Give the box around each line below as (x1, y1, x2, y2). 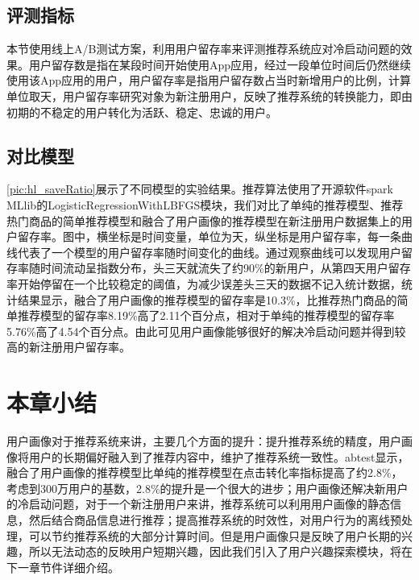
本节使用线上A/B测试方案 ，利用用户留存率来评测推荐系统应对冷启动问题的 (6, 40, 401, 57)
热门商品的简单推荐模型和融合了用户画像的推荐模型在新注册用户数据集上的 (6, 212, 401, 229)
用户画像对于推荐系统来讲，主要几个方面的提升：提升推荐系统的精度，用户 (6, 433, 401, 449)
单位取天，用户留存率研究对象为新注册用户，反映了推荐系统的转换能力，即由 (6, 87, 413, 104)
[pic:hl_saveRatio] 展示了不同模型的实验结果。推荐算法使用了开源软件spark (6, 180, 393, 197)
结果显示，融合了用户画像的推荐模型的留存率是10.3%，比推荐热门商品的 (17, 291, 397, 308)
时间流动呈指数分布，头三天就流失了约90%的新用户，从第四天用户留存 (39, 259, 411, 276)
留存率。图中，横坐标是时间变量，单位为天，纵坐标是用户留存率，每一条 (17, 228, 401, 245)
